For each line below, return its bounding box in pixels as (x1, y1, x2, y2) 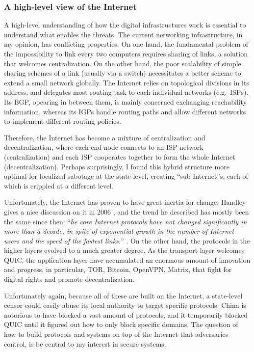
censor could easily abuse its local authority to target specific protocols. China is (4, 300, 246, 310)
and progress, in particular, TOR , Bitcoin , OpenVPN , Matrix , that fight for (4, 264, 232, 274)
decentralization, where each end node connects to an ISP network (4, 142, 203, 152)
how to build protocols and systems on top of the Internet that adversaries (4, 329, 229, 339)
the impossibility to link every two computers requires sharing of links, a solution (4, 49, 248, 58)
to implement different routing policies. (4, 116, 121, 126)
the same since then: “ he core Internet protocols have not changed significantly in (4, 216, 247, 226)
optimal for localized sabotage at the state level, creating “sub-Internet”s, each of (4, 171, 248, 181)
